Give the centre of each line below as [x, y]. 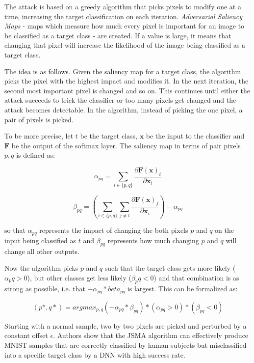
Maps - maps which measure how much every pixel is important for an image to [125, 26]
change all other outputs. [42, 251]
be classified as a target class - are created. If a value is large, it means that [118, 35]
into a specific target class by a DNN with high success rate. [95, 354]
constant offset [26, 335]
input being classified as [40, 240]
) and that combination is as [196, 277]
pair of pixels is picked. [39, 119]
